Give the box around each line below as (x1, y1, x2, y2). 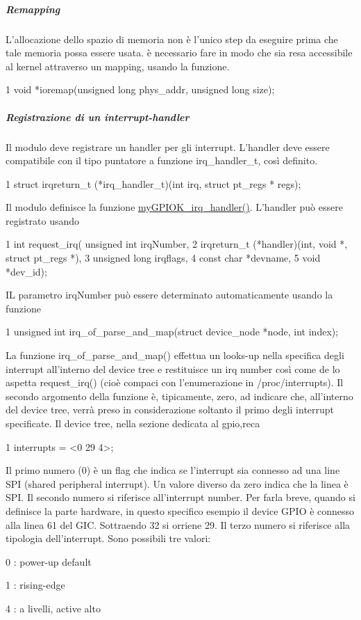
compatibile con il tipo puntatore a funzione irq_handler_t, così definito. (6, 153, 318, 168)
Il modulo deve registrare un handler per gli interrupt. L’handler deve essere (6, 139, 330, 154)
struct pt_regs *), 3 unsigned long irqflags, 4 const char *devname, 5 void (6, 251, 321, 265)
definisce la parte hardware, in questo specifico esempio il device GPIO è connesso (6, 503, 355, 518)
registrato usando (6, 213, 80, 228)
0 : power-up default (6, 554, 92, 569)
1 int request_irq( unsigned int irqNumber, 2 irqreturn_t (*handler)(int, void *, (6, 237, 348, 251)
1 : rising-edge (6, 578, 65, 592)
